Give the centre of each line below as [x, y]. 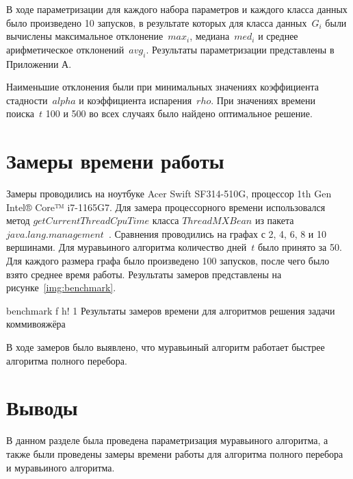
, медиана [210, 36]
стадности [27, 100]
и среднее [278, 36]
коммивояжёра [36, 324]
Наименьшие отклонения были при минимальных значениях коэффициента [163, 87]
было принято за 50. [300, 247]
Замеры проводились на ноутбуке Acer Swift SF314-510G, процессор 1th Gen [169, 194]
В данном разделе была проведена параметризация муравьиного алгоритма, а [167, 440]
